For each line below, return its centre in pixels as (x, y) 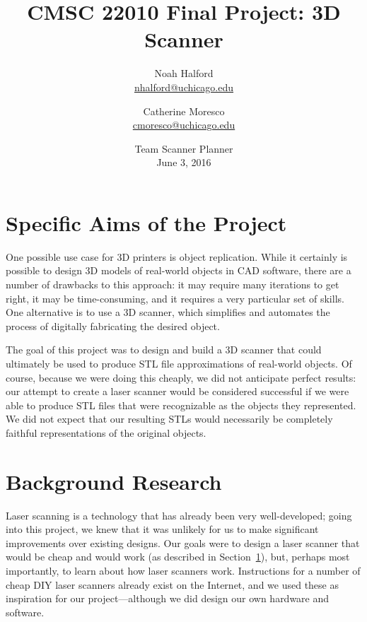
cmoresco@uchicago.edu (184, 125)
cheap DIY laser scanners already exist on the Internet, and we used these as (172, 584)
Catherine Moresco (184, 111)
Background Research (114, 481)
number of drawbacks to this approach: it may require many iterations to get (173, 284)
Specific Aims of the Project (146, 222)
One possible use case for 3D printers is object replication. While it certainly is (177, 256)
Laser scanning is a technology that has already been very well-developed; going (179, 515)
